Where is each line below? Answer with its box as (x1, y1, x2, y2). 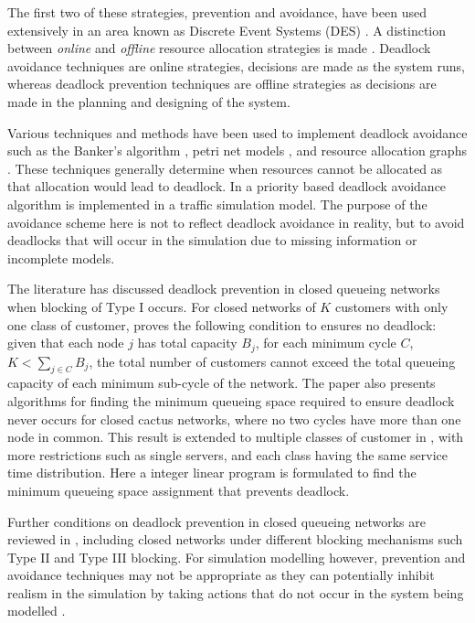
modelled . (7, 601, 66, 620)
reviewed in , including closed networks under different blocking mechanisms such (7, 530, 463, 549)
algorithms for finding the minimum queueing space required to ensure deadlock (7, 391, 455, 410)
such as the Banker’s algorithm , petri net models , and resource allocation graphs (7, 141, 467, 160)
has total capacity (137, 333, 237, 352)
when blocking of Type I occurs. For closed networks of (7, 296, 316, 316)
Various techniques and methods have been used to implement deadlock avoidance (7, 123, 468, 142)
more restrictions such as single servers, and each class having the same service (7, 445, 449, 464)
